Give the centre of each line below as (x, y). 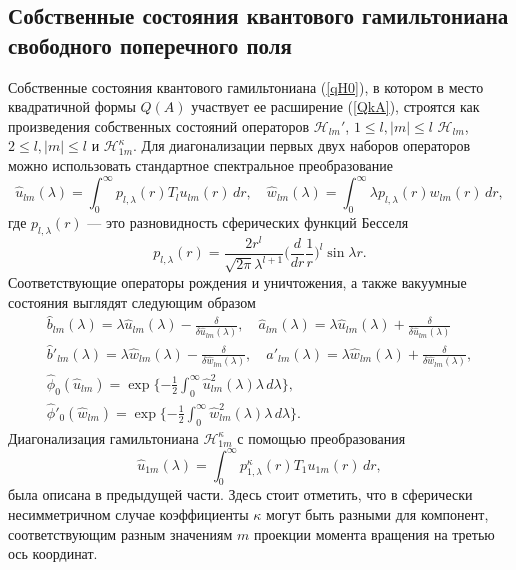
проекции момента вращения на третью (374, 533)
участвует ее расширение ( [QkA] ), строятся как (335, 106)
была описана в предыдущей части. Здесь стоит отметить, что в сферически (240, 494)
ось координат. (53, 553)
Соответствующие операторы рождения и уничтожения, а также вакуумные (237, 281)
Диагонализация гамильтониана (103, 437)
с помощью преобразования (321, 437)
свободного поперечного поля (150, 44)
